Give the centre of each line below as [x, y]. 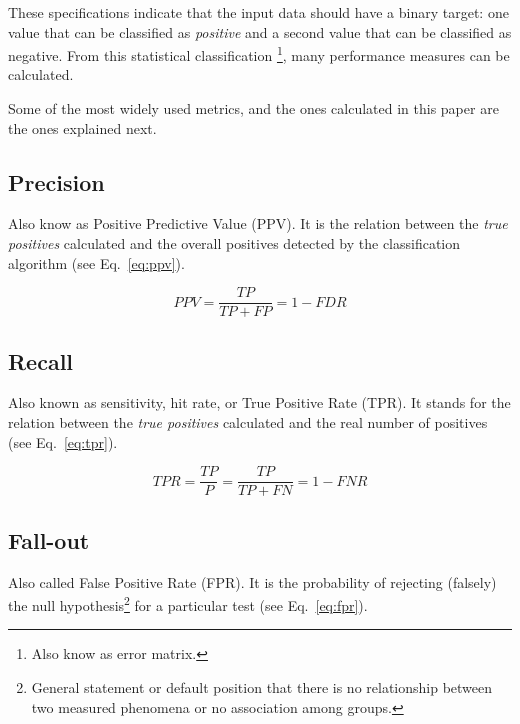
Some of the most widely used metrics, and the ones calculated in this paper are [253, 108]
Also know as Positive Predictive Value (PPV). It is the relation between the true [258, 223]
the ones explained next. [82, 127]
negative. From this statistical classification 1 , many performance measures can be [259, 53]
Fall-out [49, 539]
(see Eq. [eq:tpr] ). [63, 441]
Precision [56, 181]
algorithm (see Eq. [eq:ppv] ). [96, 262]
